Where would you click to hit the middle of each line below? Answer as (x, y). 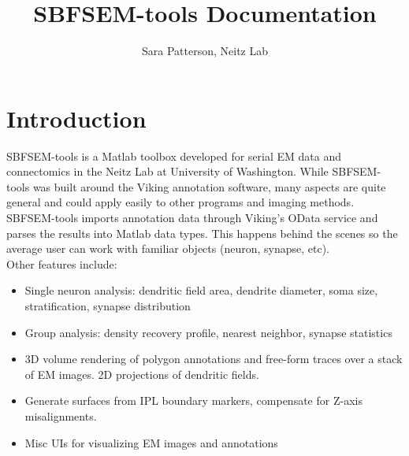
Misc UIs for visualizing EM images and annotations (151, 442)
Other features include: (62, 263)
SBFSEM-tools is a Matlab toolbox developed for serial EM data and (174, 156)
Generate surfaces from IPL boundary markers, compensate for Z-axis (193, 400)
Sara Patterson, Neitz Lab (205, 51)
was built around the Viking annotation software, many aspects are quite (209, 186)
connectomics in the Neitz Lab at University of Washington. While (167, 171)
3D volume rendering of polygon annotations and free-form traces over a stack (214, 359)
